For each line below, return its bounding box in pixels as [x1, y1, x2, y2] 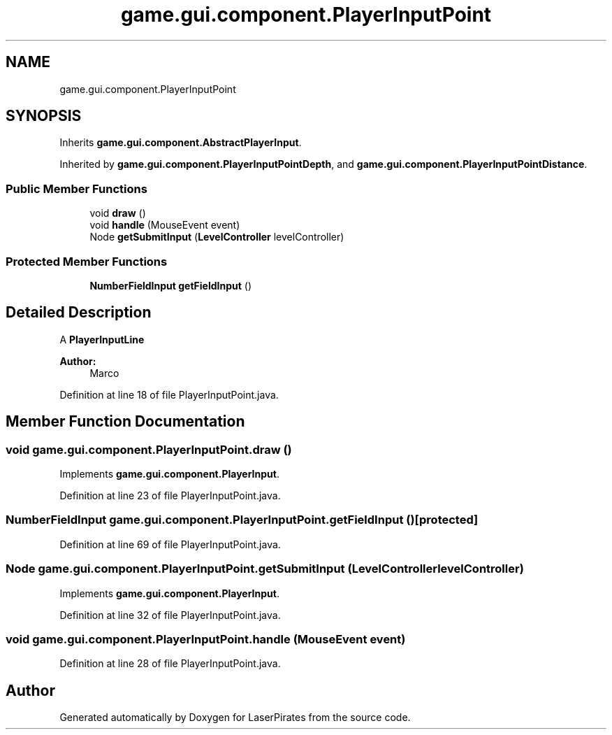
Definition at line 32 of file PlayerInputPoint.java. [59, 608, 281, 621]
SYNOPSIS [6, 107, 82, 125]
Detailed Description [6, 304, 152, 322]
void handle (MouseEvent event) [89, 219, 240, 231]
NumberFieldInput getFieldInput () [89, 279, 252, 292]
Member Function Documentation [6, 413, 245, 431]
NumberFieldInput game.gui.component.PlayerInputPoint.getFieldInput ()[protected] [6, 513, 479, 527]
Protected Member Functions [6, 254, 168, 269]
